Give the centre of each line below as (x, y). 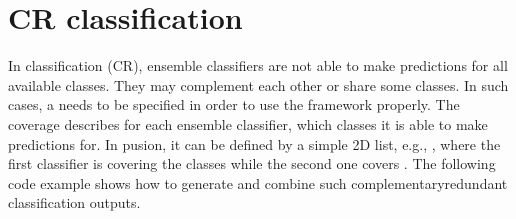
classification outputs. (74, 202)
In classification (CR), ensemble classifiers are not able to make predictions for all (258, 65)
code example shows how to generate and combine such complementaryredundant (258, 182)
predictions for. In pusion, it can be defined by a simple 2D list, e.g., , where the (254, 143)
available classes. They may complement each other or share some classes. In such (258, 84)
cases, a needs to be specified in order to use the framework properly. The (234, 104)
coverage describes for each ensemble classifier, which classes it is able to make (248, 123)
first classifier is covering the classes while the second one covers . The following (252, 163)
